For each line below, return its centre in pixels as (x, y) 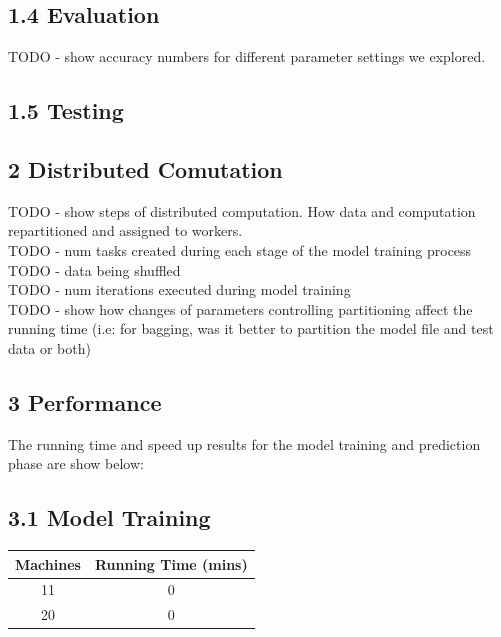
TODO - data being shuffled (94, 269)
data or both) (49, 347)
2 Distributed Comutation (145, 168)
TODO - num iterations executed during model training (179, 289)
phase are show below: (76, 463)
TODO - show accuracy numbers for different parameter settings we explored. (247, 56)
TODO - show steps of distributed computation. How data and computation (242, 210)
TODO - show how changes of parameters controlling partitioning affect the (240, 308)
